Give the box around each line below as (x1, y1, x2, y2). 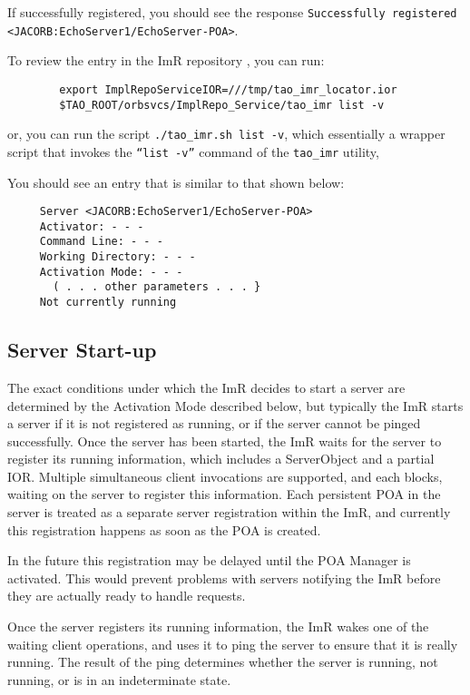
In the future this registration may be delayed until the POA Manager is (7, 551, 411, 570)
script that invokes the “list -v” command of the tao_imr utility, (7, 142, 379, 161)
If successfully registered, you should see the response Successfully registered (7, 3, 457, 21)
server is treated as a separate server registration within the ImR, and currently (7, 503, 451, 522)
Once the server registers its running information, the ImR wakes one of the (7, 617, 429, 636)
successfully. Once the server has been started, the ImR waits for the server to (7, 431, 442, 450)
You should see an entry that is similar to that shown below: (7, 172, 345, 191)
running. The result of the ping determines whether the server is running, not (7, 652, 438, 671)
